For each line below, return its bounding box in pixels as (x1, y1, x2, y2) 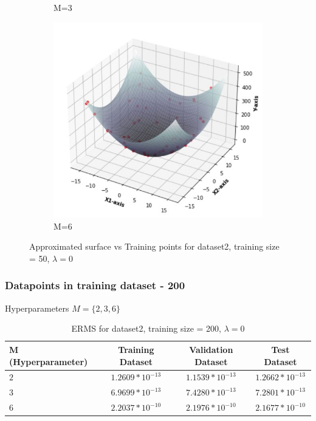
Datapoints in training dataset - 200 (5, 278, 185, 293)
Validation (189, 343, 233, 355)
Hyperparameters (5, 301, 69, 314)
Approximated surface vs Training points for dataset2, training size (29, 240, 280, 253)
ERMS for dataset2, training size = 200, (71, 322, 221, 335)
